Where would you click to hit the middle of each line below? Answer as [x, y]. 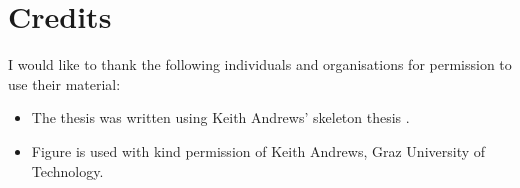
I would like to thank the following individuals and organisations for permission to [260, 64]
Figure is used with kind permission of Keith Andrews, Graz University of [258, 150]
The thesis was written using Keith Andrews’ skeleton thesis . [220, 117]
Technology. [67, 170]
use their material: [64, 83]
